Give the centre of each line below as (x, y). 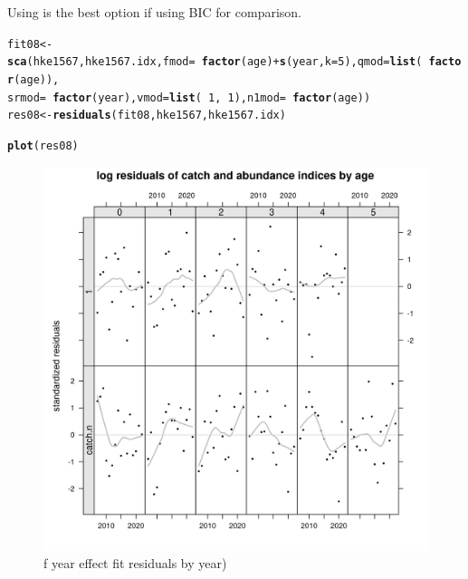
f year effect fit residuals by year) (135, 563)
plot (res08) (43, 145)
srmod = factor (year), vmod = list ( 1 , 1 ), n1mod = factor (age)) (189, 97)
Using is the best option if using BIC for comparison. (154, 12)
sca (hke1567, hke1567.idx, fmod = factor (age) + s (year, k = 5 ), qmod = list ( (215, 62)
